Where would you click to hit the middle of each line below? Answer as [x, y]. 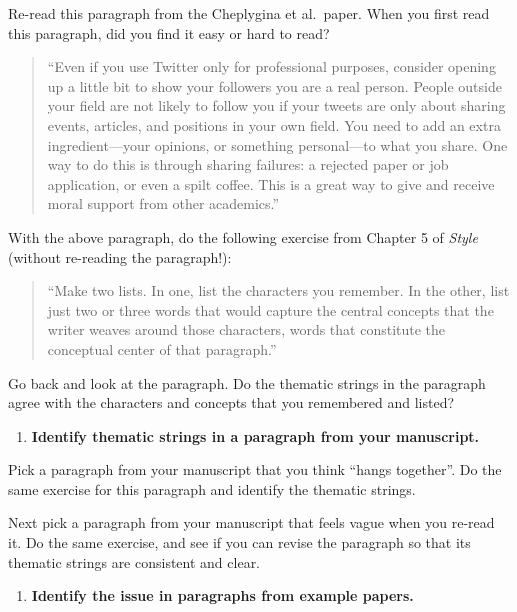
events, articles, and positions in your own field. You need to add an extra [274, 124]
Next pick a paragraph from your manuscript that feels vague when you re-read [251, 522]
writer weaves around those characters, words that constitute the [246, 329]
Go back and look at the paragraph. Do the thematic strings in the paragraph [247, 382]
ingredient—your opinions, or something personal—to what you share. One [277, 144]
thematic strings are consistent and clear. [134, 561]
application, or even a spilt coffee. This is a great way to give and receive [271, 183]
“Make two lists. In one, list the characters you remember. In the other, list [278, 290]
